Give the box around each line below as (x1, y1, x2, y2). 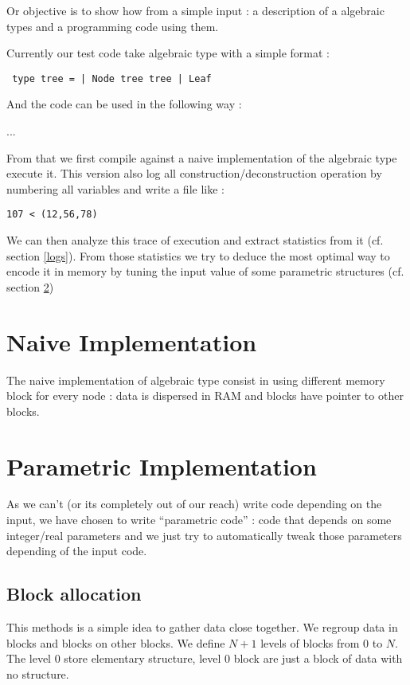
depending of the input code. (6, 542, 147, 559)
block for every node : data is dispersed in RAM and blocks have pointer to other (6, 387, 404, 404)
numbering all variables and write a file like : (6, 180, 225, 197)
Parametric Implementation (6, 449, 317, 482)
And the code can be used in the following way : (6, 96, 242, 112)
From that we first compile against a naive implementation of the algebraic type (6, 149, 397, 166)
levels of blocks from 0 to (260, 634, 383, 651)
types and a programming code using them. (6, 18, 219, 34)
